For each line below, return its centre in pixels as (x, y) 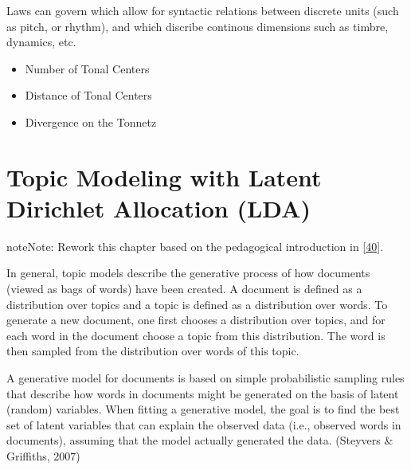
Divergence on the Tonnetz (91, 121)
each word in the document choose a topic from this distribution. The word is (196, 335)
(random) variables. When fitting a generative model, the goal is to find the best (203, 409)
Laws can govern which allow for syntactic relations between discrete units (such (203, 10)
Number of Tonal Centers (87, 68)
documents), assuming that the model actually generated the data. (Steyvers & (200, 440)
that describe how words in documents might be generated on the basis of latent (203, 393)
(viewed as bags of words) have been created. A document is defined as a (184, 289)
